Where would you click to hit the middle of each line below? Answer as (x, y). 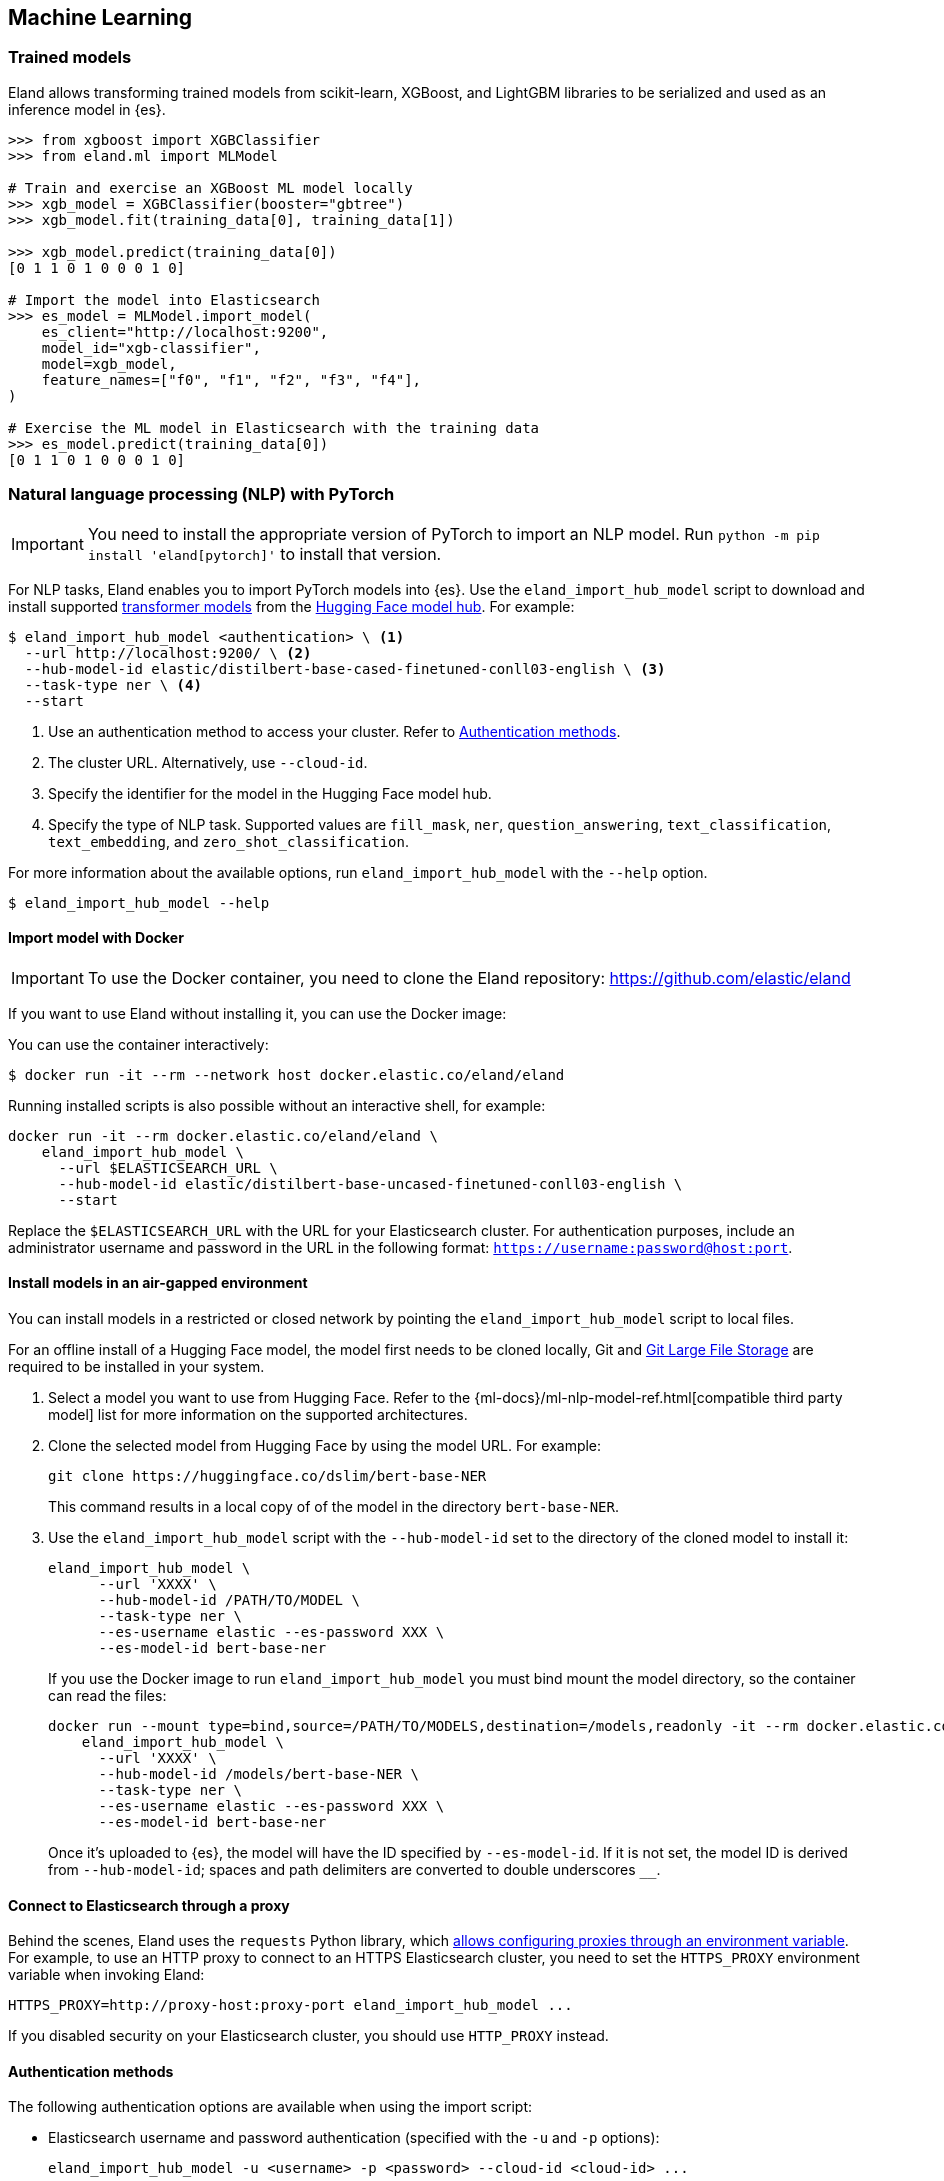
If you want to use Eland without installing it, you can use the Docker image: (257, 1013)
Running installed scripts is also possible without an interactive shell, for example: (277, 1105)
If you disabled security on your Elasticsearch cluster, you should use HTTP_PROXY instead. (308, 2036)
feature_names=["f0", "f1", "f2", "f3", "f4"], (231, 379)
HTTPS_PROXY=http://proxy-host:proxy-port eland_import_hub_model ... (290, 2005)
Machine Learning (100, 17)
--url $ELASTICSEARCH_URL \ (168, 1167)
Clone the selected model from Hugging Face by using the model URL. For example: (325, 1445)
